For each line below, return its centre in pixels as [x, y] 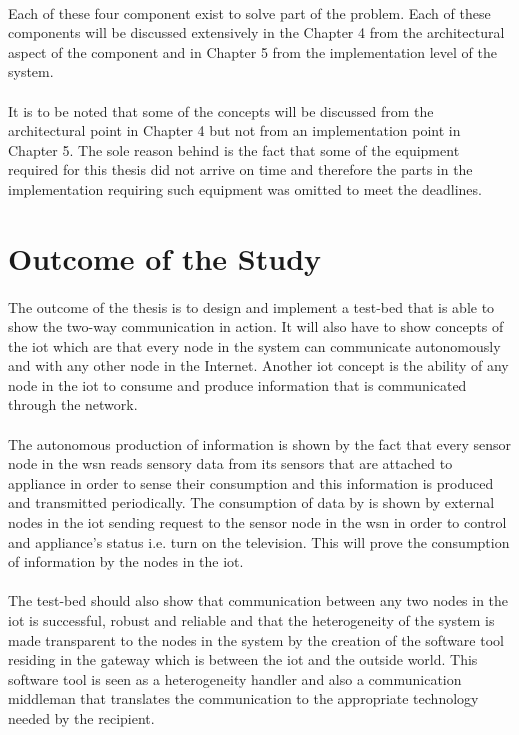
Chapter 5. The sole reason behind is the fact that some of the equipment [234, 149]
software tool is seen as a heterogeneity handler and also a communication [235, 678]
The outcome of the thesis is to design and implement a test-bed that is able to [251, 306]
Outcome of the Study [165, 257]
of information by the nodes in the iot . [126, 561]
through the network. [73, 404]
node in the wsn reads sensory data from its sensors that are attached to [230, 463]
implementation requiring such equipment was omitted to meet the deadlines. [245, 188]
